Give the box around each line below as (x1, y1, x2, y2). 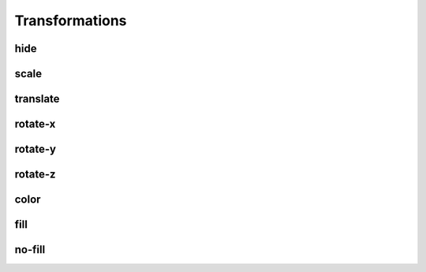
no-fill (14, 243, 46, 256)
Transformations (14, 12, 127, 29)
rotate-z (14, 168, 56, 181)
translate (14, 92, 60, 106)
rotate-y (14, 143, 57, 156)
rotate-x (14, 117, 56, 131)
